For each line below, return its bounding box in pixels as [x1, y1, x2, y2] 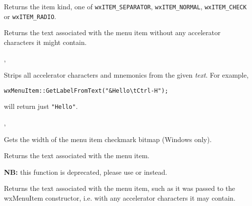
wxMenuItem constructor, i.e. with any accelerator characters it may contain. [4, 192, 236, 203]
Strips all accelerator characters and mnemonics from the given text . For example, [4, 70, 249, 80]
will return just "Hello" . [4, 101, 78, 111]
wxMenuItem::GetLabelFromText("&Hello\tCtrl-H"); [4, 87, 168, 94]
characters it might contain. [4, 37, 87, 47]
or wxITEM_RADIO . [4, 11, 56, 21]
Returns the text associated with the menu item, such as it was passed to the [4, 183, 235, 193]
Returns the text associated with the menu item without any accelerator [4, 27, 221, 38]
